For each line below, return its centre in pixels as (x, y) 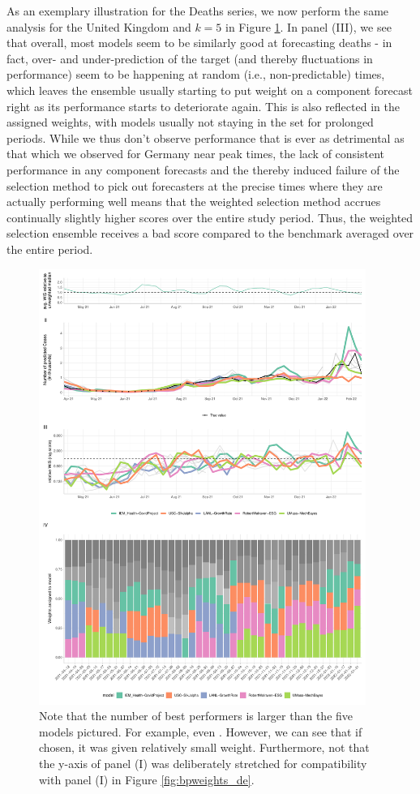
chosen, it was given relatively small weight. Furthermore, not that (204, 747)
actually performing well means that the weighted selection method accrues (194, 202)
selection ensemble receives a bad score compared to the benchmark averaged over (210, 233)
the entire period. (50, 249)
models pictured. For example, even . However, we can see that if (201, 731)
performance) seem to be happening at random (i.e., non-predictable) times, (196, 74)
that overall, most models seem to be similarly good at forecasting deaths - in (199, 43)
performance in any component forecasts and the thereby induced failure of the (203, 169)
